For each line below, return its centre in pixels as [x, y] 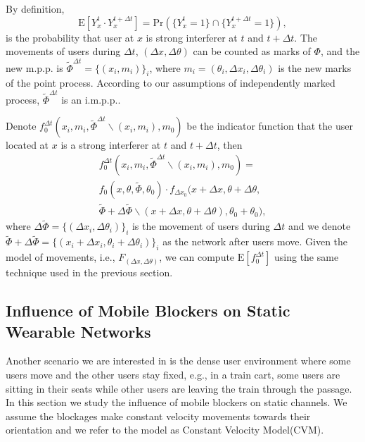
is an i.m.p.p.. [91, 99]
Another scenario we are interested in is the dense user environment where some [178, 361]
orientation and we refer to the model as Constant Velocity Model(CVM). [165, 430]
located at [27, 145]
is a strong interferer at [111, 145]
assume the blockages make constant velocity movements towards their [158, 416]
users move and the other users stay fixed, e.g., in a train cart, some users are [173, 374]
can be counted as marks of [252, 51]
